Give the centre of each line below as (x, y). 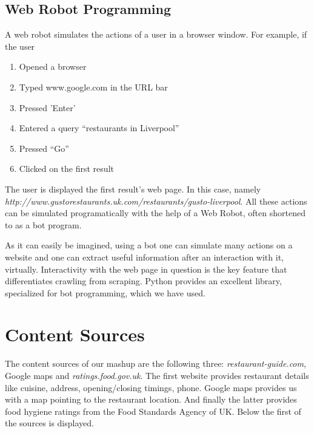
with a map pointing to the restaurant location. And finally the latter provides (151, 399)
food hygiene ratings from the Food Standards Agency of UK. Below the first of (153, 411)
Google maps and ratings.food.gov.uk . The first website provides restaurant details (157, 376)
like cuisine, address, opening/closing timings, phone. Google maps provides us (151, 387)
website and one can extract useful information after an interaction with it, (144, 257)
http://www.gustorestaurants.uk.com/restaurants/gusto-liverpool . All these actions (156, 201)
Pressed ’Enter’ (47, 107)
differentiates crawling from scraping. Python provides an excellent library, (143, 281)
